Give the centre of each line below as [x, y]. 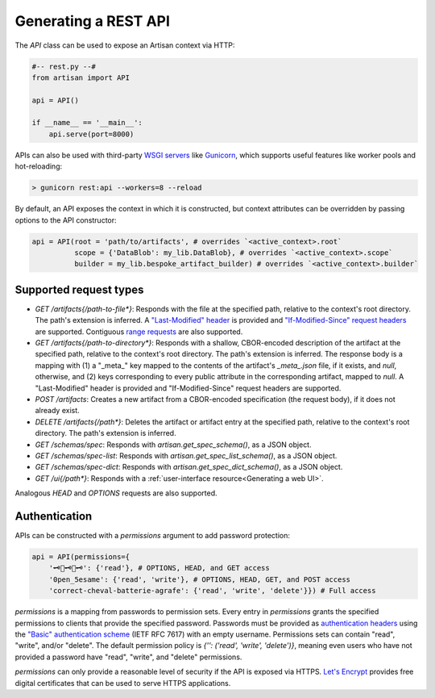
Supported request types [79, 289]
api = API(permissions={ [81, 557]
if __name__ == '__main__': [87, 123]
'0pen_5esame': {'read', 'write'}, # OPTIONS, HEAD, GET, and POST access [199, 579]
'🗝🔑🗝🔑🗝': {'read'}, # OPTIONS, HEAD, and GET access [159, 568]
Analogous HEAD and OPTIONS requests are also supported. [116, 493]
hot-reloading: [39, 166]
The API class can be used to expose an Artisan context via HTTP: [125, 45]
